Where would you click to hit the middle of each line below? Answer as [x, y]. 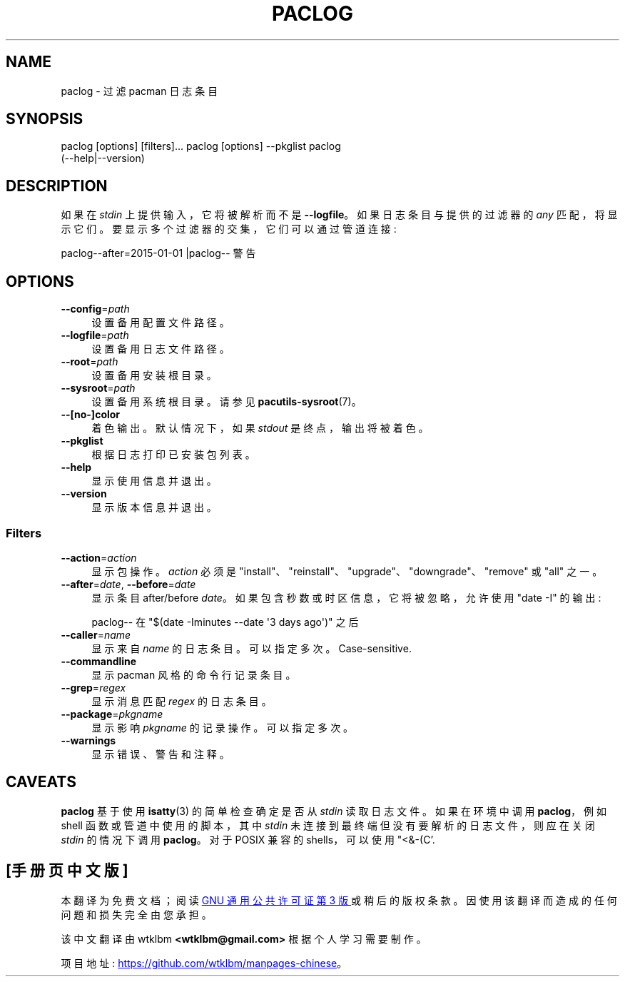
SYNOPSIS [45, 119]
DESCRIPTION [57, 186]
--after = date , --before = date [128, 584]
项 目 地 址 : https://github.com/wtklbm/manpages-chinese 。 [204, 963]
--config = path [95, 309]
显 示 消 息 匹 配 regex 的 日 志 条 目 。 [182, 701]
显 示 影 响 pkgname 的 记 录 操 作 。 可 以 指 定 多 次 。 [223, 727]
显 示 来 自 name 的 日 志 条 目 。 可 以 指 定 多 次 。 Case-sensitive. [251, 648]
